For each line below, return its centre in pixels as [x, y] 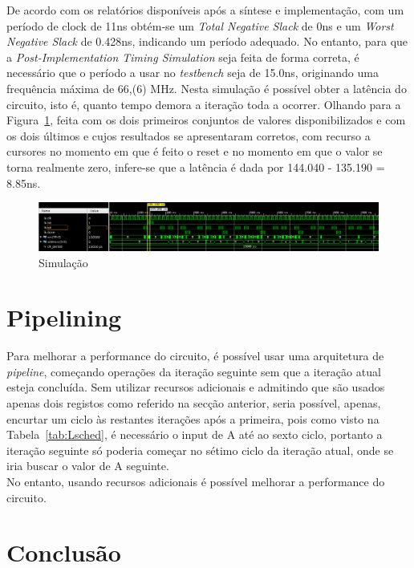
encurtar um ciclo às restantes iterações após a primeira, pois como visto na [193, 418]
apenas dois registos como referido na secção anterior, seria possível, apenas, [194, 403]
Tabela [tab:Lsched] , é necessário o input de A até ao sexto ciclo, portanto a [195, 434]
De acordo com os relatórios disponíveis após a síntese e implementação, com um [205, 10]
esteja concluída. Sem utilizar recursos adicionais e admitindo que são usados [196, 387]
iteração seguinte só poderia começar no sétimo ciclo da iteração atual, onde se [200, 450]
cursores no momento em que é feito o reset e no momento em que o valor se [195, 151]
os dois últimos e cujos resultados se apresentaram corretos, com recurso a [189, 135]
